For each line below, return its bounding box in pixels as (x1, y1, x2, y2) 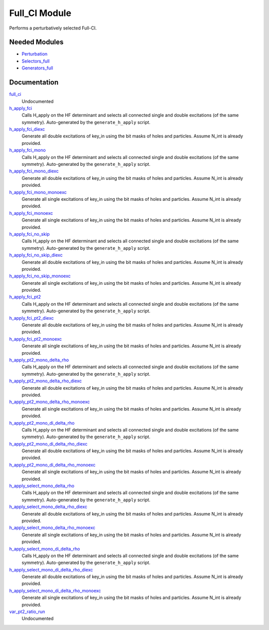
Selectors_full (21, 58, 50, 64)
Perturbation (21, 51, 48, 57)
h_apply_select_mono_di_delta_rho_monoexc (9, 588, 102, 594)
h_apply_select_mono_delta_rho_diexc (9, 504, 87, 510)
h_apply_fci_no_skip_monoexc (9, 273, 71, 279)
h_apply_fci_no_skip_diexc (9, 252, 63, 258)
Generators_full (21, 65, 53, 71)
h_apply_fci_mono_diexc (9, 168, 59, 174)
